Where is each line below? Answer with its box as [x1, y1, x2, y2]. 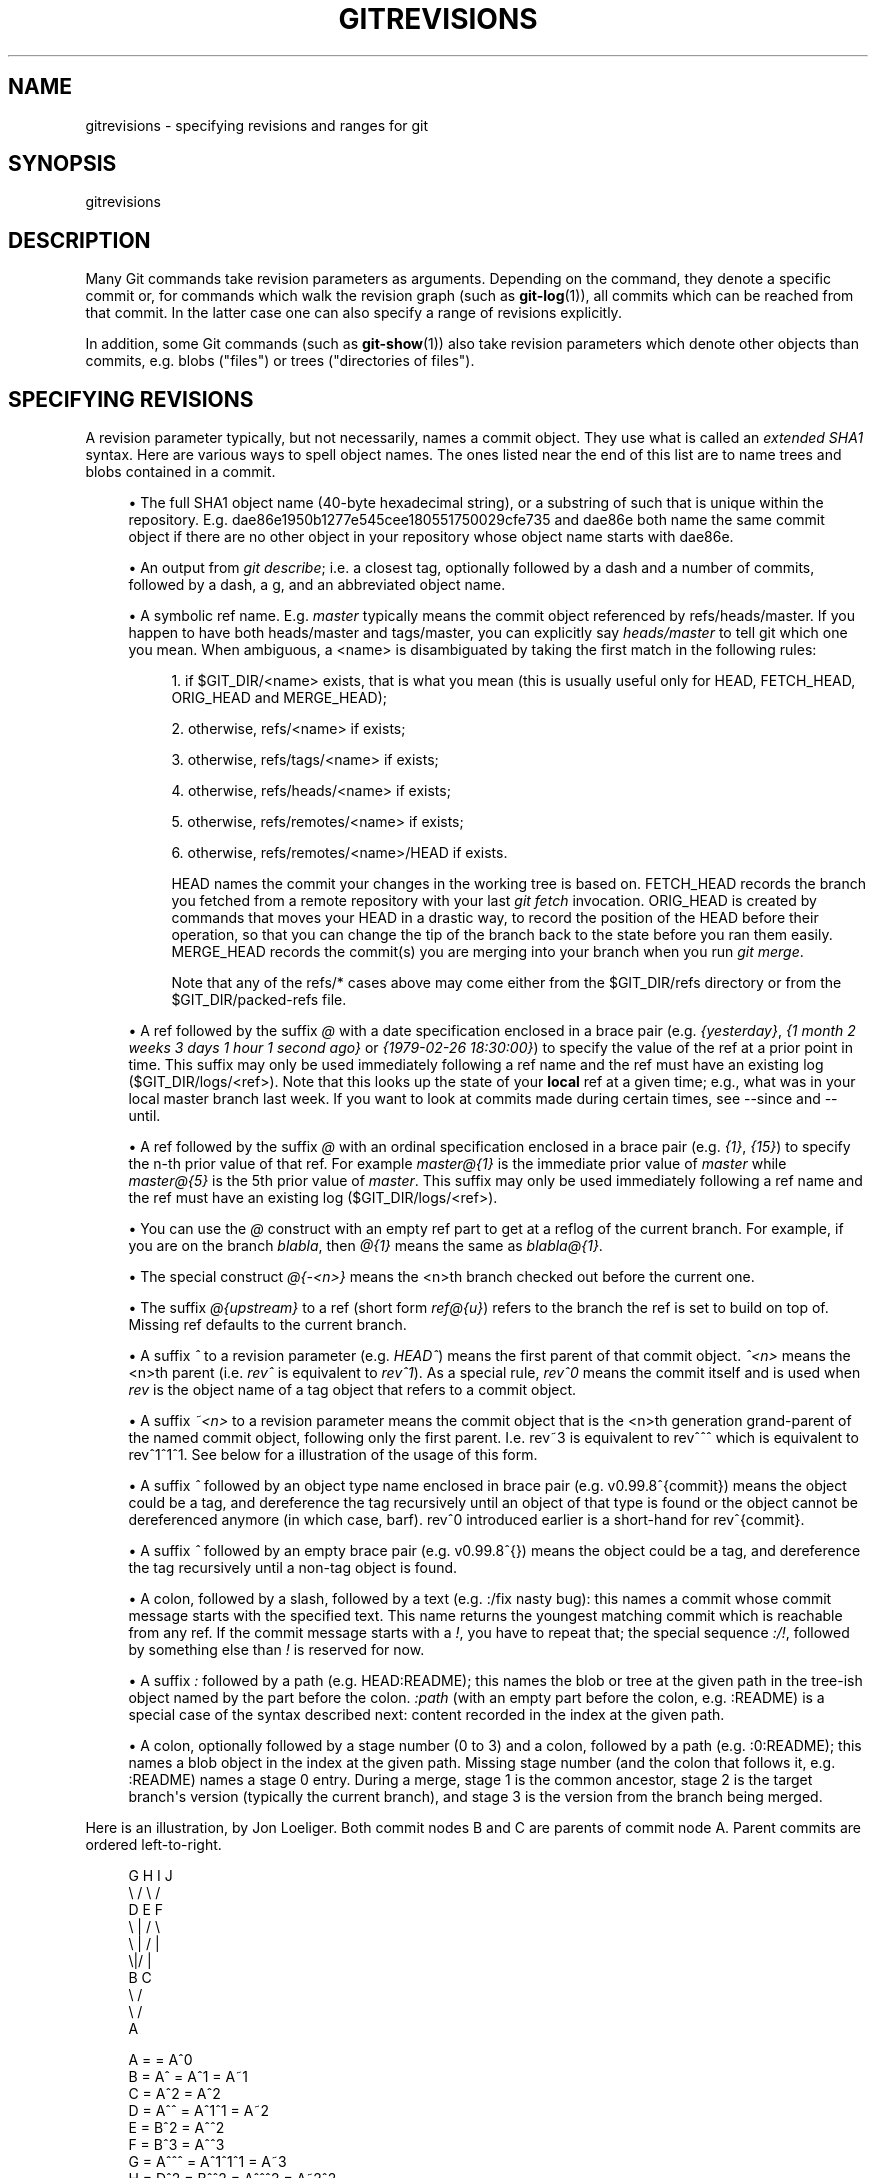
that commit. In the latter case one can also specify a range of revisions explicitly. [85, 304, 622, 322]
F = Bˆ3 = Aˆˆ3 [128, 2136, 225, 2154]
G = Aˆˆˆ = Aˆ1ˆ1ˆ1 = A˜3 [128, 2153, 287, 2171]
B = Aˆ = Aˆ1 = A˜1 [128, 2068, 248, 2086]
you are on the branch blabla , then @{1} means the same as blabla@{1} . [128, 1237, 603, 1255]
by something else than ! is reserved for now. [128, 1641, 425, 1659]
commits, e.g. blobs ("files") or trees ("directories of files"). [85, 352, 475, 370]
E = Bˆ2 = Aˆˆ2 [128, 2119, 225, 2137]
